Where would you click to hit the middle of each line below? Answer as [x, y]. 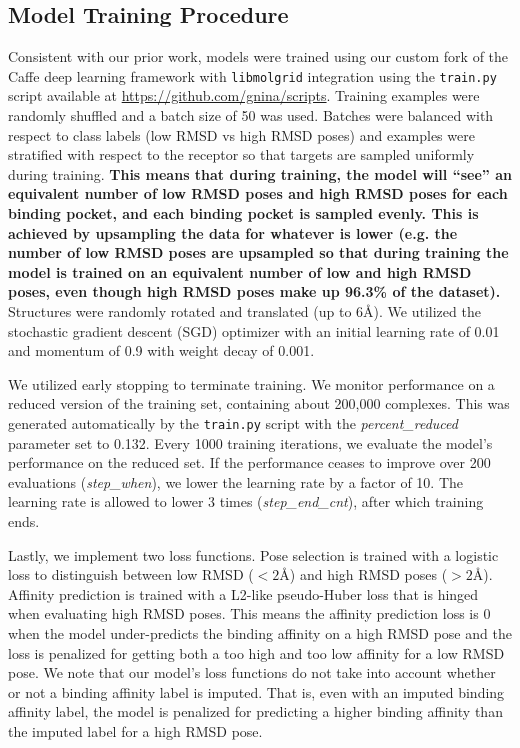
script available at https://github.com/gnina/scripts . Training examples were [244, 95]
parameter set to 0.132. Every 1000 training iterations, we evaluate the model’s [250, 442]
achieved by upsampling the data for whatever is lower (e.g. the [233, 232]
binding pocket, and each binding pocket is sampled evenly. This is [243, 213]
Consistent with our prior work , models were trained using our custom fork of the [258, 56]
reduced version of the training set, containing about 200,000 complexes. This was [259, 403]
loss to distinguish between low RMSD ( [131, 574]
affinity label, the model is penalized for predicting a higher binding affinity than [255, 711]
